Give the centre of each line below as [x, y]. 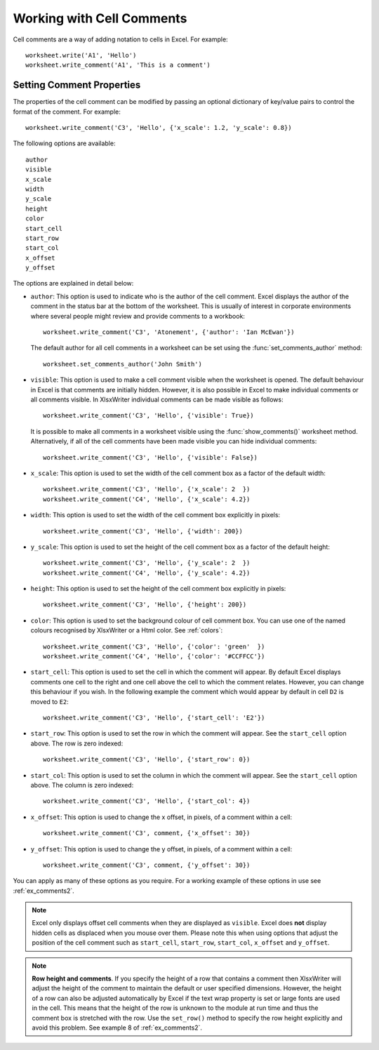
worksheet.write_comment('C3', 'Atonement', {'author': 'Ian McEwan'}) [169, 332]
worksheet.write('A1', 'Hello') [81, 55]
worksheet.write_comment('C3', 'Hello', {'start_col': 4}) [147, 801]
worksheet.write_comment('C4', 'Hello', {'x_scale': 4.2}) [147, 499]
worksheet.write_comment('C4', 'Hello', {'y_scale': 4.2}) [147, 573]
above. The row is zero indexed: [77, 743]
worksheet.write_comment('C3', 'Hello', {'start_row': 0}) [147, 759]
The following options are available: [64, 143]
